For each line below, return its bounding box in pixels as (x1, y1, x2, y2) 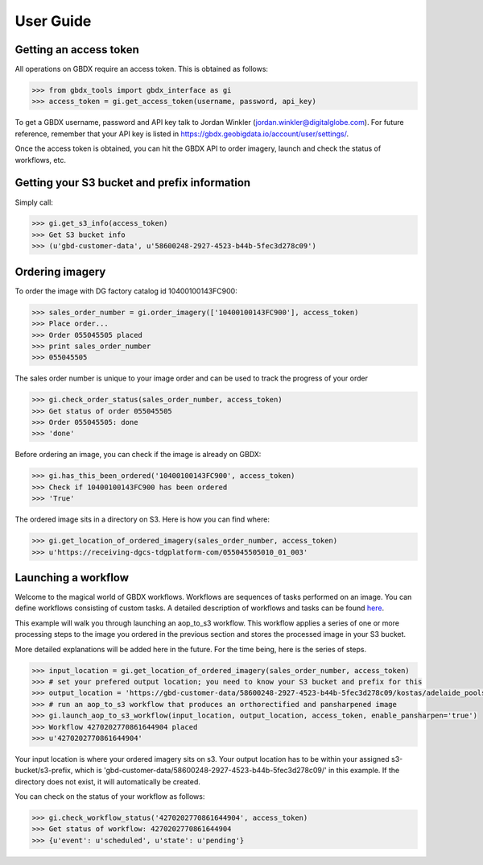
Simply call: (14, 198, 54, 207)
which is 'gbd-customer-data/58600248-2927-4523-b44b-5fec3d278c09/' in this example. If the (74, 766, 400, 776)
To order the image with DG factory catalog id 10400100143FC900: (14, 286, 237, 296)
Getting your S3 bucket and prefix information (14, 176, 251, 189)
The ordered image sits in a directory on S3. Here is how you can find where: (14, 514, 270, 524)
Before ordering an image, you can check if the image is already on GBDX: (14, 450, 262, 460)
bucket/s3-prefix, (14, 766, 73, 776)
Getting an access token (14, 43, 140, 56)
